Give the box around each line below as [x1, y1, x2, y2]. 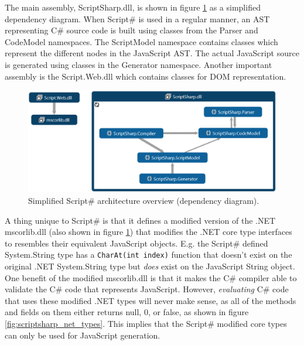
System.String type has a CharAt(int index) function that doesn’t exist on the [5, 248, 292, 261]
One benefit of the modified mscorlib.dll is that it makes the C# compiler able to [5, 271, 297, 283]
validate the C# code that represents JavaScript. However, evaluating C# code [5, 283, 289, 295]
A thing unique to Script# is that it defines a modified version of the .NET [5, 214, 276, 226]
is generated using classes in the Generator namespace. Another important [5, 58, 272, 70]
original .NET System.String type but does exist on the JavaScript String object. [5, 260, 295, 272]
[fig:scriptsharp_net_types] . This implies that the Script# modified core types [5, 317, 287, 330]
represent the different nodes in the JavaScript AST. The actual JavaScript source [5, 47, 299, 59]
